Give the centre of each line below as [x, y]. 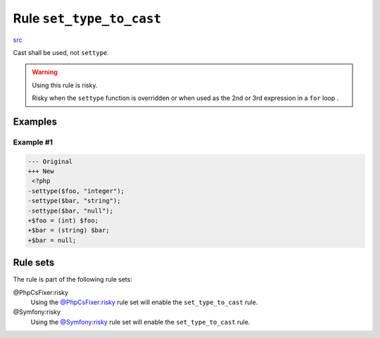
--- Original [50, 161]
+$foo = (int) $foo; [63, 221]
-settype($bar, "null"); [71, 211]
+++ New [41, 171]
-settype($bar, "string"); [74, 201]
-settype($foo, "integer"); [76, 191]
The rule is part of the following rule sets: [73, 280]
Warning [45, 72]
